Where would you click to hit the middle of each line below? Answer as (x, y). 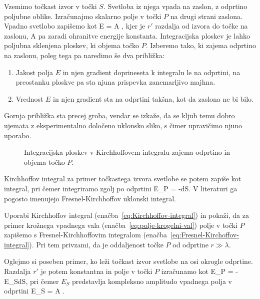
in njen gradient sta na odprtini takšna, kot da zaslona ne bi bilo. (153, 98)
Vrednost (29, 98)
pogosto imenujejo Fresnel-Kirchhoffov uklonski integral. (90, 198)
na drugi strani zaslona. (206, 16)
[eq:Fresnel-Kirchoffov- (205, 235)
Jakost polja (34, 72)
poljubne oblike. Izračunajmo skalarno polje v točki (83, 16)
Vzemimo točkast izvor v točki (50, 6)
